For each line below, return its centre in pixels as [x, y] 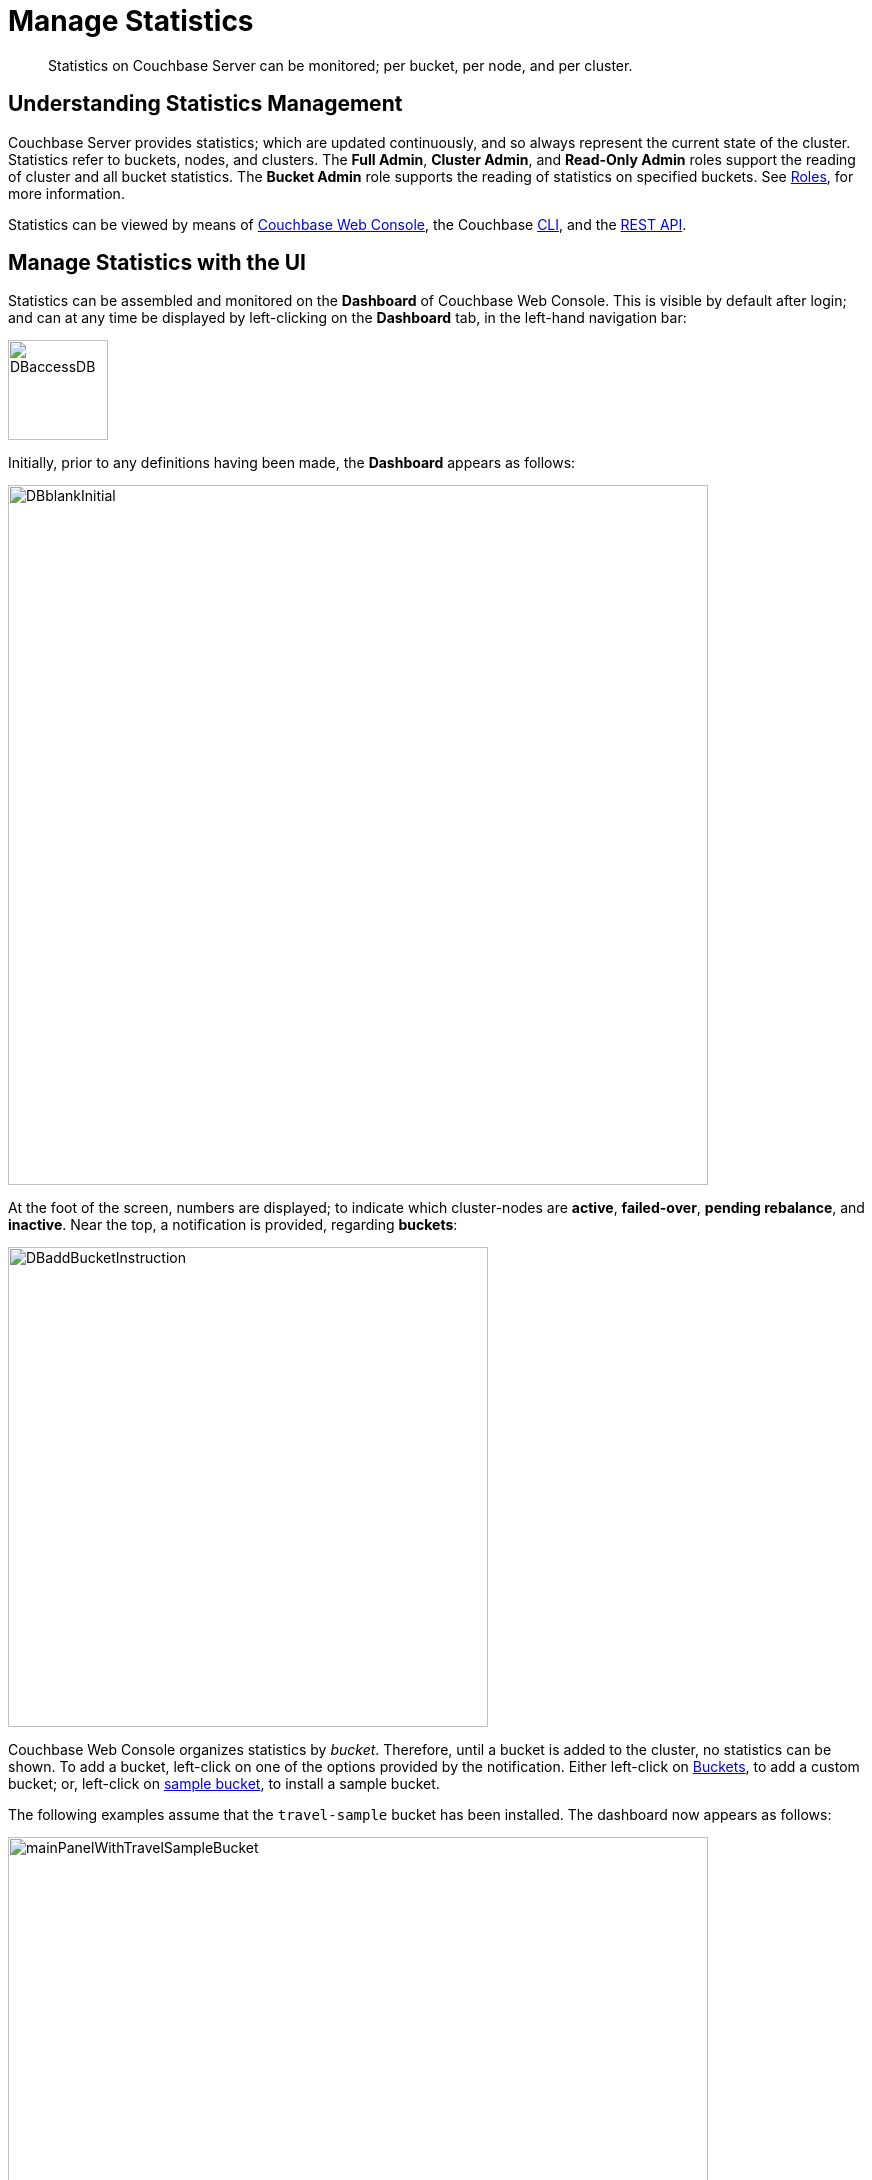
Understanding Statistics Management [205, 104]
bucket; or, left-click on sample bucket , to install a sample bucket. [224, 1784]
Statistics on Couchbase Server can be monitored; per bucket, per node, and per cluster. [340, 65]
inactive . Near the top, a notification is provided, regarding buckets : [233, 1225]
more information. [66, 193]
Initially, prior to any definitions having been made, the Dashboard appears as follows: [292, 463]
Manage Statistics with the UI [157, 263]
